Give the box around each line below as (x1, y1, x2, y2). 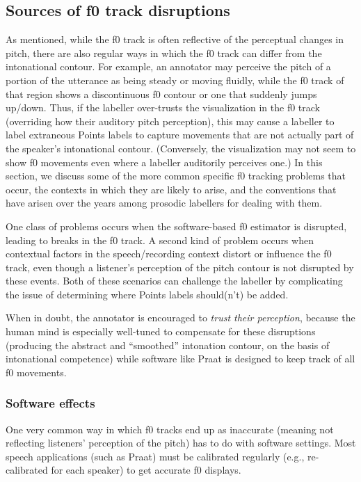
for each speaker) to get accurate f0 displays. (51, 463, 241, 477)
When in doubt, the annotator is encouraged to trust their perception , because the (6, 310, 355, 325)
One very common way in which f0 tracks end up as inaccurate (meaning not (6, 421, 334, 436)
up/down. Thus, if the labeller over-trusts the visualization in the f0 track (6, 100, 320, 115)
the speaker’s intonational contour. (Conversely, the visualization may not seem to (6, 140, 356, 155)
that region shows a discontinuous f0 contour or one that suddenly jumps (6, 86, 317, 101)
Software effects (6, 394, 95, 412)
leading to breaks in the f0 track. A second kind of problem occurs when (6, 232, 314, 247)
